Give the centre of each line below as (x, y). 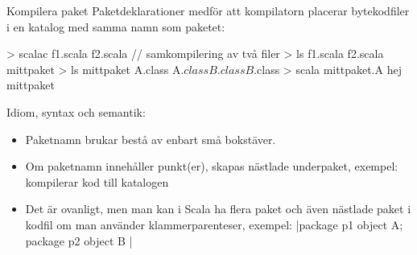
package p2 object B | (79, 240)
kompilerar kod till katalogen (97, 181)
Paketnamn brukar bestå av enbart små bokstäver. (151, 139)
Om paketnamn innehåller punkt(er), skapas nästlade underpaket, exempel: (212, 166)
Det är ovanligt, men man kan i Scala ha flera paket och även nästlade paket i (218, 209)
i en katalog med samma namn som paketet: (116, 26)
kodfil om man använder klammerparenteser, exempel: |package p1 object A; (214, 224)
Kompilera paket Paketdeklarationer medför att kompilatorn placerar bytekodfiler (208, 10)
